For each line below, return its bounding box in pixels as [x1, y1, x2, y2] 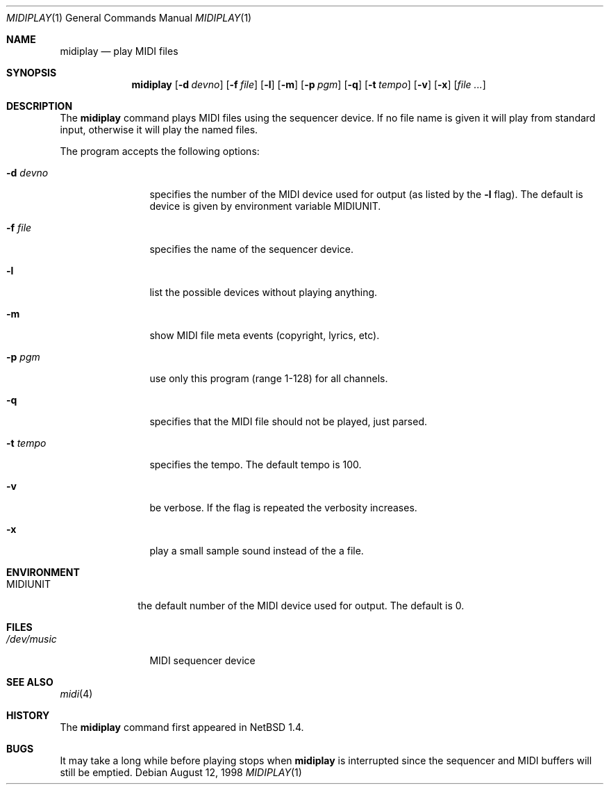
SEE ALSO [6, 676, 53, 688]
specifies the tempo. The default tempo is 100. [149, 459, 362, 470]
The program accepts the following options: [60, 145, 260, 157]
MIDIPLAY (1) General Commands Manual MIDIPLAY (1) [6, 12, 252, 24]
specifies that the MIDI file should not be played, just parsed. [149, 415, 428, 427]
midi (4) [60, 688, 93, 700]
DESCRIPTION [6, 100, 73, 112]
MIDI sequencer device [149, 655, 256, 666]
